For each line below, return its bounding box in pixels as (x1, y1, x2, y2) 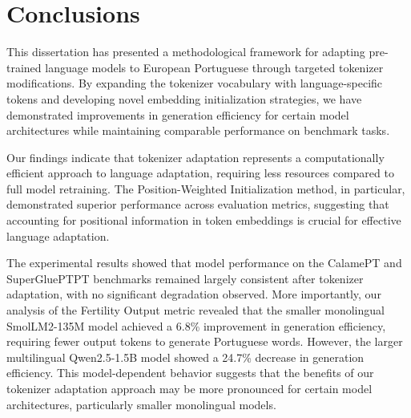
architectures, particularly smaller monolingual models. (6, 396, 276, 412)
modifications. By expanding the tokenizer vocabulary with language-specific (6, 75, 383, 91)
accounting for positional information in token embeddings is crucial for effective (6, 212, 401, 229)
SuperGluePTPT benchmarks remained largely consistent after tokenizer (6, 270, 364, 286)
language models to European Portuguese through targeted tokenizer (45, 59, 384, 75)
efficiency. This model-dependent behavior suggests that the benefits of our (6, 364, 374, 381)
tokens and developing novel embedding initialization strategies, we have (6, 90, 362, 107)
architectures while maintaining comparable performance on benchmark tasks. (6, 122, 390, 139)
